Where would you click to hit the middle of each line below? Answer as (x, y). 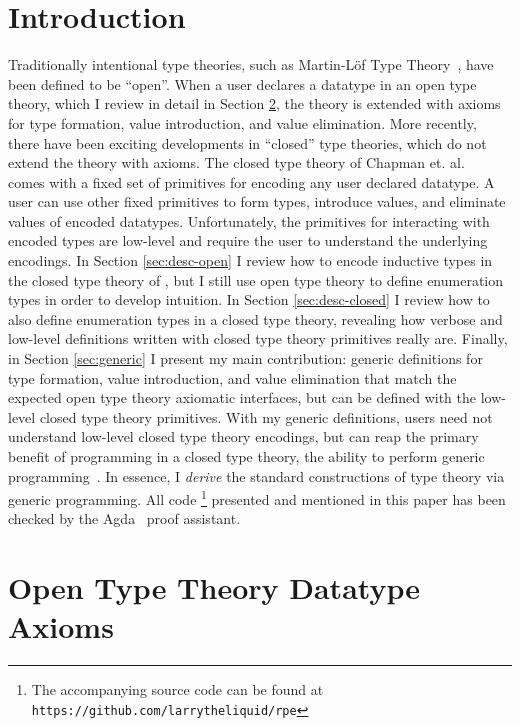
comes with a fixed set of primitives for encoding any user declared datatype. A (251, 181)
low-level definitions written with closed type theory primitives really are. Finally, (258, 338)
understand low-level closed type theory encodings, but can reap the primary (243, 436)
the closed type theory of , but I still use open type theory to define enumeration (256, 279)
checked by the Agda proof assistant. (124, 518)
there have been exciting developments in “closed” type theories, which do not (247, 142)
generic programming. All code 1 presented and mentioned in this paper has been (257, 497)
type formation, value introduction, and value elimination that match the (232, 377)
